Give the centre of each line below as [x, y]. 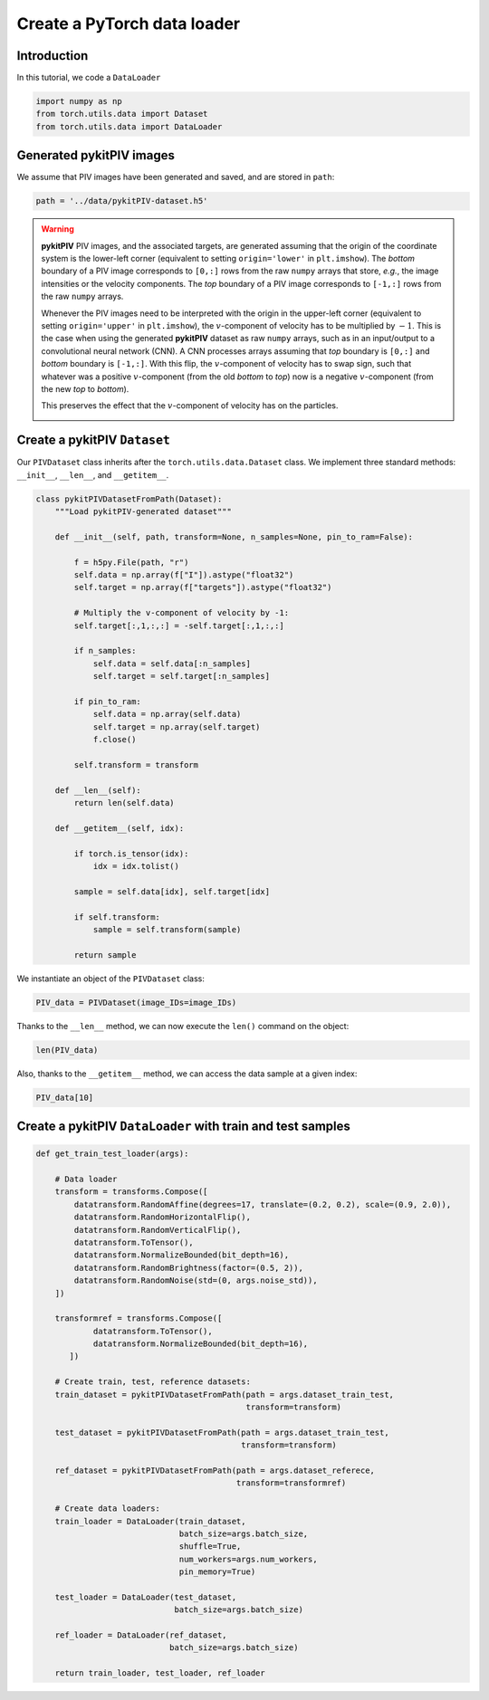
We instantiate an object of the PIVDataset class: [111, 979]
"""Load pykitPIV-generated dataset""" [144, 512]
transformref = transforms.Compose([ [139, 1318]
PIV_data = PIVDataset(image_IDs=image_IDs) [136, 1002]
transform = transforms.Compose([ [131, 1192]
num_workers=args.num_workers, [248, 1559]
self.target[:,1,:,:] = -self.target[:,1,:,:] [179, 626]
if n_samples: [105, 651]
